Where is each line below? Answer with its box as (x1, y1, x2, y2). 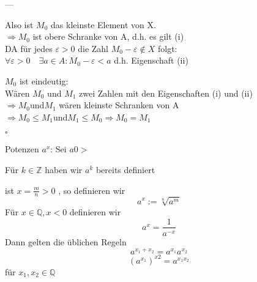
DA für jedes (5, 42, 53, 54)
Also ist (5, 18, 34, 31)
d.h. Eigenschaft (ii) (114, 54, 188, 67)
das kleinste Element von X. (51, 18, 156, 31)
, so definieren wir (58, 184, 125, 196)
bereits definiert (95, 163, 155, 176)
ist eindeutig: (19, 74, 69, 87)
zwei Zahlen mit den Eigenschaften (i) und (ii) (79, 86, 253, 99)
